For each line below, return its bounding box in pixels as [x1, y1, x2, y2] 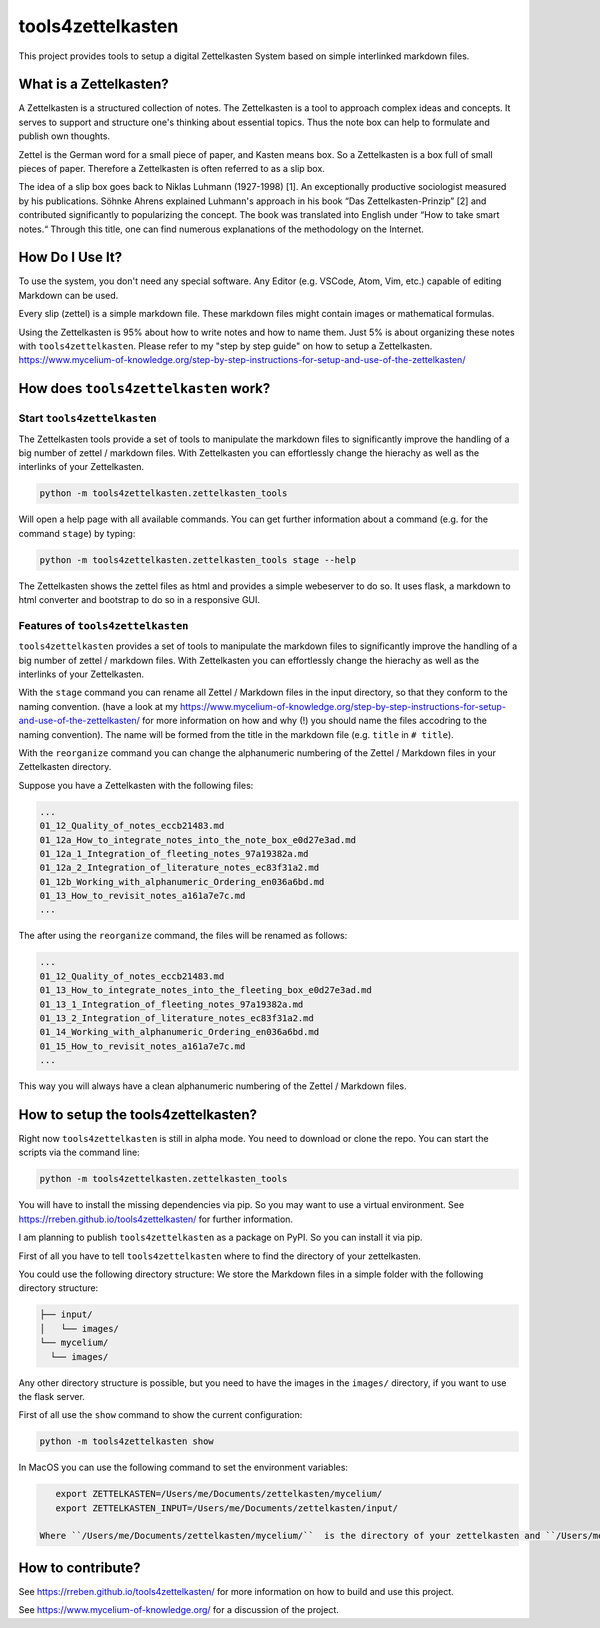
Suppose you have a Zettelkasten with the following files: [18, 779, 254, 791]
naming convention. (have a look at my [18, 700, 179, 712]
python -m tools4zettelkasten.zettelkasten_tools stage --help [39, 554, 357, 565]
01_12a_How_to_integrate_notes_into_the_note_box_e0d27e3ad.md [39, 834, 357, 845]
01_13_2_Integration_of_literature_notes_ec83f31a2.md [39, 1013, 314, 1024]
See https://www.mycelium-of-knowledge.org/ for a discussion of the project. [18, 1604, 340, 1616]
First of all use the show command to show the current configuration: [18, 1409, 303, 1421]
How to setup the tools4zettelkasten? [18, 1106, 258, 1123]
